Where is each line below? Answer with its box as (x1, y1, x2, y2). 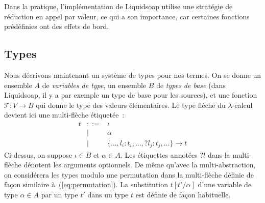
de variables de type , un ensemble (42, 79, 147, 90)
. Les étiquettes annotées (120, 149, 198, 160)
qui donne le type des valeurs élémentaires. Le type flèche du (36, 99, 226, 110)
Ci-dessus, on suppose (4, 149, 72, 160)
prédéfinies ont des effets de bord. (4, 21, 109, 32)
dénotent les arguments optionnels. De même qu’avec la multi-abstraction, (23, 159, 256, 170)
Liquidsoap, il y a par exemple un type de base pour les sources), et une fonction (4, 90, 257, 100)
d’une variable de (198, 179, 252, 190)
